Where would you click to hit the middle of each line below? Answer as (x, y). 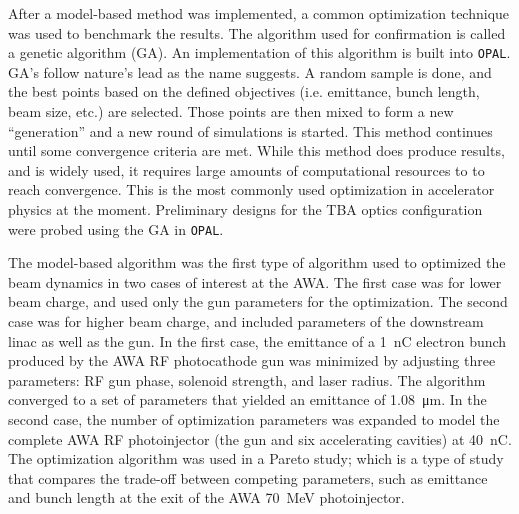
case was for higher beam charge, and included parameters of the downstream (246, 321)
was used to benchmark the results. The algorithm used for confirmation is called (257, 32)
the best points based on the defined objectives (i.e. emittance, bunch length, (244, 91)
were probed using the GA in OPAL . (116, 228)
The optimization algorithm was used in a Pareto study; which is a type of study (256, 458)
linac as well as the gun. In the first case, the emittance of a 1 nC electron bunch (257, 340)
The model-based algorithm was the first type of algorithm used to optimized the (257, 262)
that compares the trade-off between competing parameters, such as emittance (248, 477)
